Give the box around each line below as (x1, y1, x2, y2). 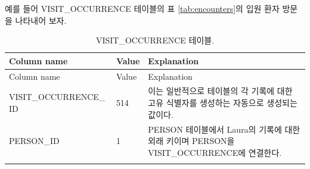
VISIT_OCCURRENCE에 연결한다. (148, 146, 282, 158)
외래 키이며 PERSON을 (148, 134, 235, 147)
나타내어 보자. (15, 14, 67, 26)
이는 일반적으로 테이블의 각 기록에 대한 (148, 84, 293, 97)
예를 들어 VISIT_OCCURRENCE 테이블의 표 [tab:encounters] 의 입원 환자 (5, 2, 280, 14)
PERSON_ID (9, 134, 60, 147)
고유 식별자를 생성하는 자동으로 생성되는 (148, 96, 297, 109)
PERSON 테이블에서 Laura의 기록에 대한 (148, 123, 300, 135)
